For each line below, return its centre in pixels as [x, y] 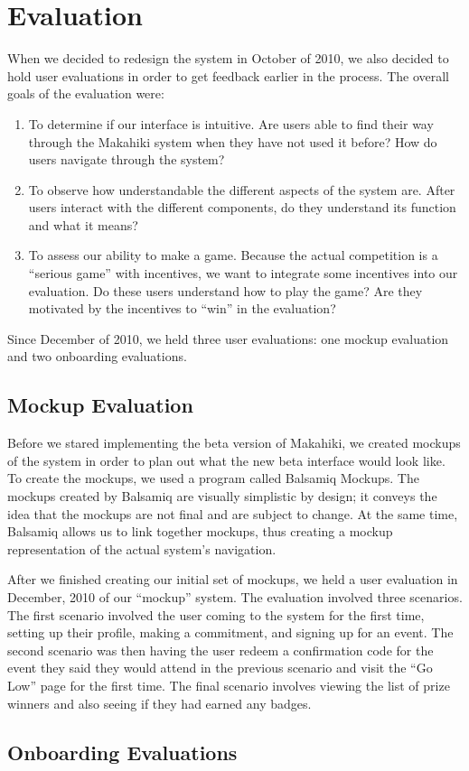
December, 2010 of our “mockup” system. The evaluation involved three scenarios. [235, 596]
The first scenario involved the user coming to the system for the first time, [216, 614]
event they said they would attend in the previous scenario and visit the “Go [220, 668]
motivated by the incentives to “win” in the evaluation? [182, 308]
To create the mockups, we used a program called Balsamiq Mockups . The [213, 478]
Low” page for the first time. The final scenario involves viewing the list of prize [229, 685]
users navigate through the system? [127, 159]
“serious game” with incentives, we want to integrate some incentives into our [243, 273]
